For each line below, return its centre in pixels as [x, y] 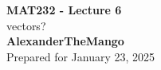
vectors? [26, 25]
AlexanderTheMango [65, 41]
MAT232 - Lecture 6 [64, 10]
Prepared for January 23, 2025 [81, 56]
